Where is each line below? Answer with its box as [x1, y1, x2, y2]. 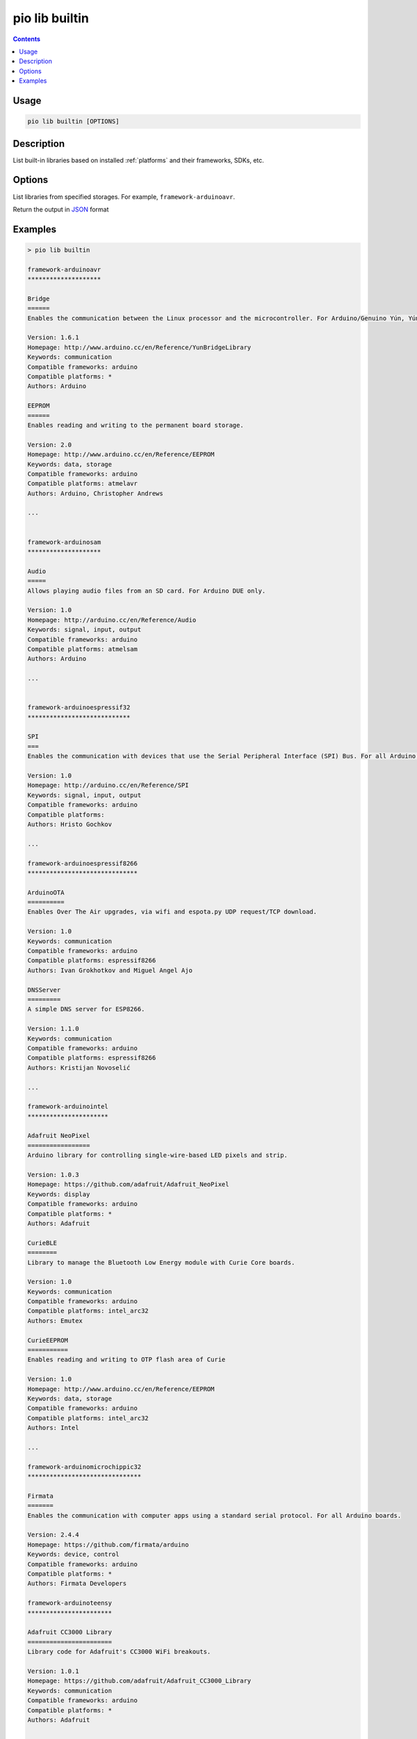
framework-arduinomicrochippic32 [27, 1463, 142, 1470]
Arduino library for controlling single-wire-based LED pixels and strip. [27, 1151, 288, 1160]
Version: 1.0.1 [27, 1667, 79, 1675]
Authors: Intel [27, 1424, 79, 1432]
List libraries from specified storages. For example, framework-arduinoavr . [13, 192, 236, 201]
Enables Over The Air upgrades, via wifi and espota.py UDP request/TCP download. [27, 908, 318, 916]
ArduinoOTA [27, 888, 65, 897]
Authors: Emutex [27, 1317, 83, 1324]
